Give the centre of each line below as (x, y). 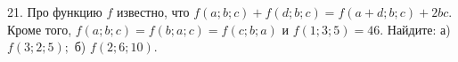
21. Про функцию (55, 12)
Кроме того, (40, 29)
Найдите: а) (419, 29)
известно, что (153, 12)
